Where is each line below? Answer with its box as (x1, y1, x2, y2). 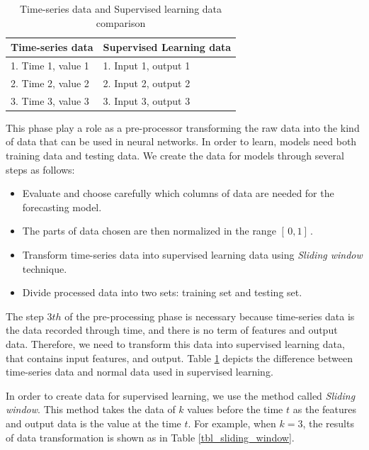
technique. (22, 261, 67, 276)
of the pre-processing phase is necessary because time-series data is (64, 308, 355, 323)
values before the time (187, 402, 283, 417)
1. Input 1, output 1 (103, 58, 191, 73)
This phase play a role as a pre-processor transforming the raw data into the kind (6, 120, 360, 135)
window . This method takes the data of (6, 402, 176, 417)
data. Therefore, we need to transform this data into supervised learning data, (6, 336, 345, 351)
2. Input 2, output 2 (103, 75, 191, 90)
